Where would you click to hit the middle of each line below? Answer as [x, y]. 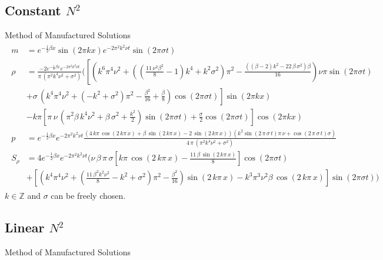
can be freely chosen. [88, 196]
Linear [25, 227]
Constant [33, 10]
